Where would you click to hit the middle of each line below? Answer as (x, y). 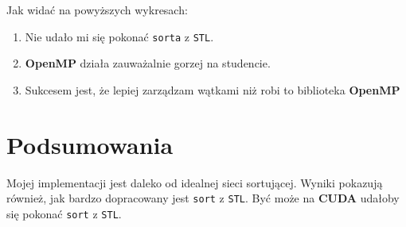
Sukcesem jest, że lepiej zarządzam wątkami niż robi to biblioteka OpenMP (213, 89)
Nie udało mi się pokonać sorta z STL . (119, 36)
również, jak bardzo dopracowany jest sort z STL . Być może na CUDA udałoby (203, 198)
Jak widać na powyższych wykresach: (97, 10)
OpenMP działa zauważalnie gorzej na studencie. (148, 63)
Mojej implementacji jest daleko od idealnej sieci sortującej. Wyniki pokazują (195, 182)
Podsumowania (90, 144)
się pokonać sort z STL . (64, 213)
